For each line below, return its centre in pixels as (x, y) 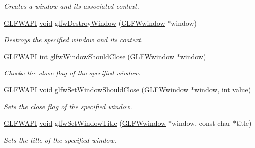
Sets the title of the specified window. (60, 139)
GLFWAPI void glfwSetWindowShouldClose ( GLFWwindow (96, 89)
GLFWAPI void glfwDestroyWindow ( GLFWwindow (85, 23)
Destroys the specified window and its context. (74, 39)
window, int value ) (223, 89)
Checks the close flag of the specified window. (72, 73)
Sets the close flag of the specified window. (68, 106)
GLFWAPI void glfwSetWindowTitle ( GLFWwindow (85, 123)
